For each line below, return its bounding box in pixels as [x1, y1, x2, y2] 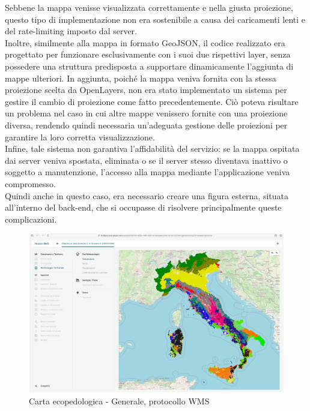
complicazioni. [5, 212, 57, 225]
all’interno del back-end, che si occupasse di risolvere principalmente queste [5, 201, 282, 214]
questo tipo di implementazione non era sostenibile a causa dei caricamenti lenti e [5, 13, 306, 25]
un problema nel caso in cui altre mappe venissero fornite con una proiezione [5, 107, 288, 119]
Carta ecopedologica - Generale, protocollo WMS [29, 394, 210, 407]
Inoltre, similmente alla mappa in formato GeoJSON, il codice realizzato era [5, 36, 285, 49]
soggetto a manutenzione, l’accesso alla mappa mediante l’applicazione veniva [5, 166, 290, 178]
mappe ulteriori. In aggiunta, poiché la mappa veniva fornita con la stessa [5, 71, 276, 84]
